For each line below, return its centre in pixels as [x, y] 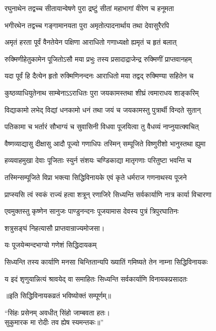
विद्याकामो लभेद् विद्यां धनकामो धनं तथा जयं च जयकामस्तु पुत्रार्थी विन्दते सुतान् [103, 109]
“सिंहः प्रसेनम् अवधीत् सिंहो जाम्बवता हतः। [57, 312]
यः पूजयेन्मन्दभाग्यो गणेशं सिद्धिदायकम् [51, 245]
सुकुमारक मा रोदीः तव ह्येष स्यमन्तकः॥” [54, 322]
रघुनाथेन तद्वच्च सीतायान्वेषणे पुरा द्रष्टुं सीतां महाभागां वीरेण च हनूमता [89, 8]
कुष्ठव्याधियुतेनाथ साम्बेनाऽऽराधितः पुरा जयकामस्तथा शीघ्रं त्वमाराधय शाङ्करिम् [102, 92]
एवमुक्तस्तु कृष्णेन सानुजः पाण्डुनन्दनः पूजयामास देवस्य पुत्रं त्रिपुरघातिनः [92, 211]
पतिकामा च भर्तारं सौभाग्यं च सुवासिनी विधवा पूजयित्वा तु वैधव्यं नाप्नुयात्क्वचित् [102, 127]
